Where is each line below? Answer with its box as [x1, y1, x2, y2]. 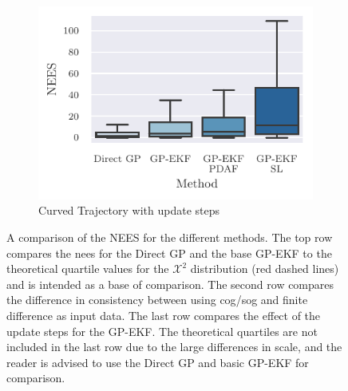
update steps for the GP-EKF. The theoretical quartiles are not [6, 322, 318, 339]
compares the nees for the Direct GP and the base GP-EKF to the [6, 244, 332, 261]
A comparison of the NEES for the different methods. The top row [6, 228, 333, 245]
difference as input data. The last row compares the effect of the [6, 306, 321, 323]
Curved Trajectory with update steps [38, 202, 220, 219]
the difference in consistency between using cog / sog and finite [6, 291, 308, 308]
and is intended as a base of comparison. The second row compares [6, 275, 334, 292]
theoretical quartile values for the [6, 260, 169, 277]
